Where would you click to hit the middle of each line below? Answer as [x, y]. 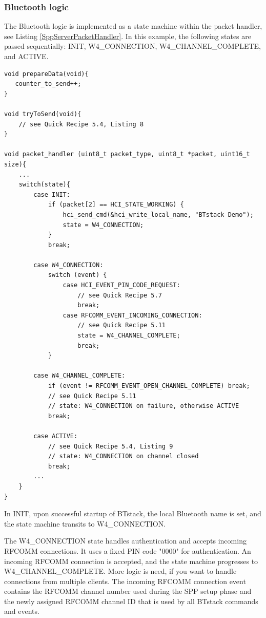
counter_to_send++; [48, 84]
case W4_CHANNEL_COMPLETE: [79, 376]
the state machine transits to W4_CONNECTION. [85, 523]
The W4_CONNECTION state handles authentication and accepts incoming [125, 541]
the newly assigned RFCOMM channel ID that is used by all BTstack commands [131, 601]
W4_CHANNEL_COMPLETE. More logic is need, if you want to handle [120, 571]
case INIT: [52, 194]
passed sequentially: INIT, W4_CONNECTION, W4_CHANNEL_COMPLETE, [132, 46]
